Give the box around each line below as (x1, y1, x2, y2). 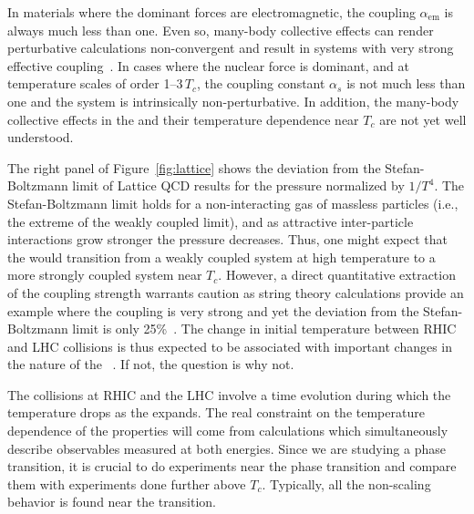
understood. (7, 128, 74, 147)
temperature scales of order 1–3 (7, 74, 183, 93)
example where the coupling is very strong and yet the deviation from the (7, 301, 419, 320)
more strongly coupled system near (7, 265, 202, 284)
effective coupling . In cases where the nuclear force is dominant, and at (7, 56, 409, 75)
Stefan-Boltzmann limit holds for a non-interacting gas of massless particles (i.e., (7, 193, 459, 212)
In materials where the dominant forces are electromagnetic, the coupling (7, 3, 416, 21)
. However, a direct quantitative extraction (218, 265, 456, 284)
